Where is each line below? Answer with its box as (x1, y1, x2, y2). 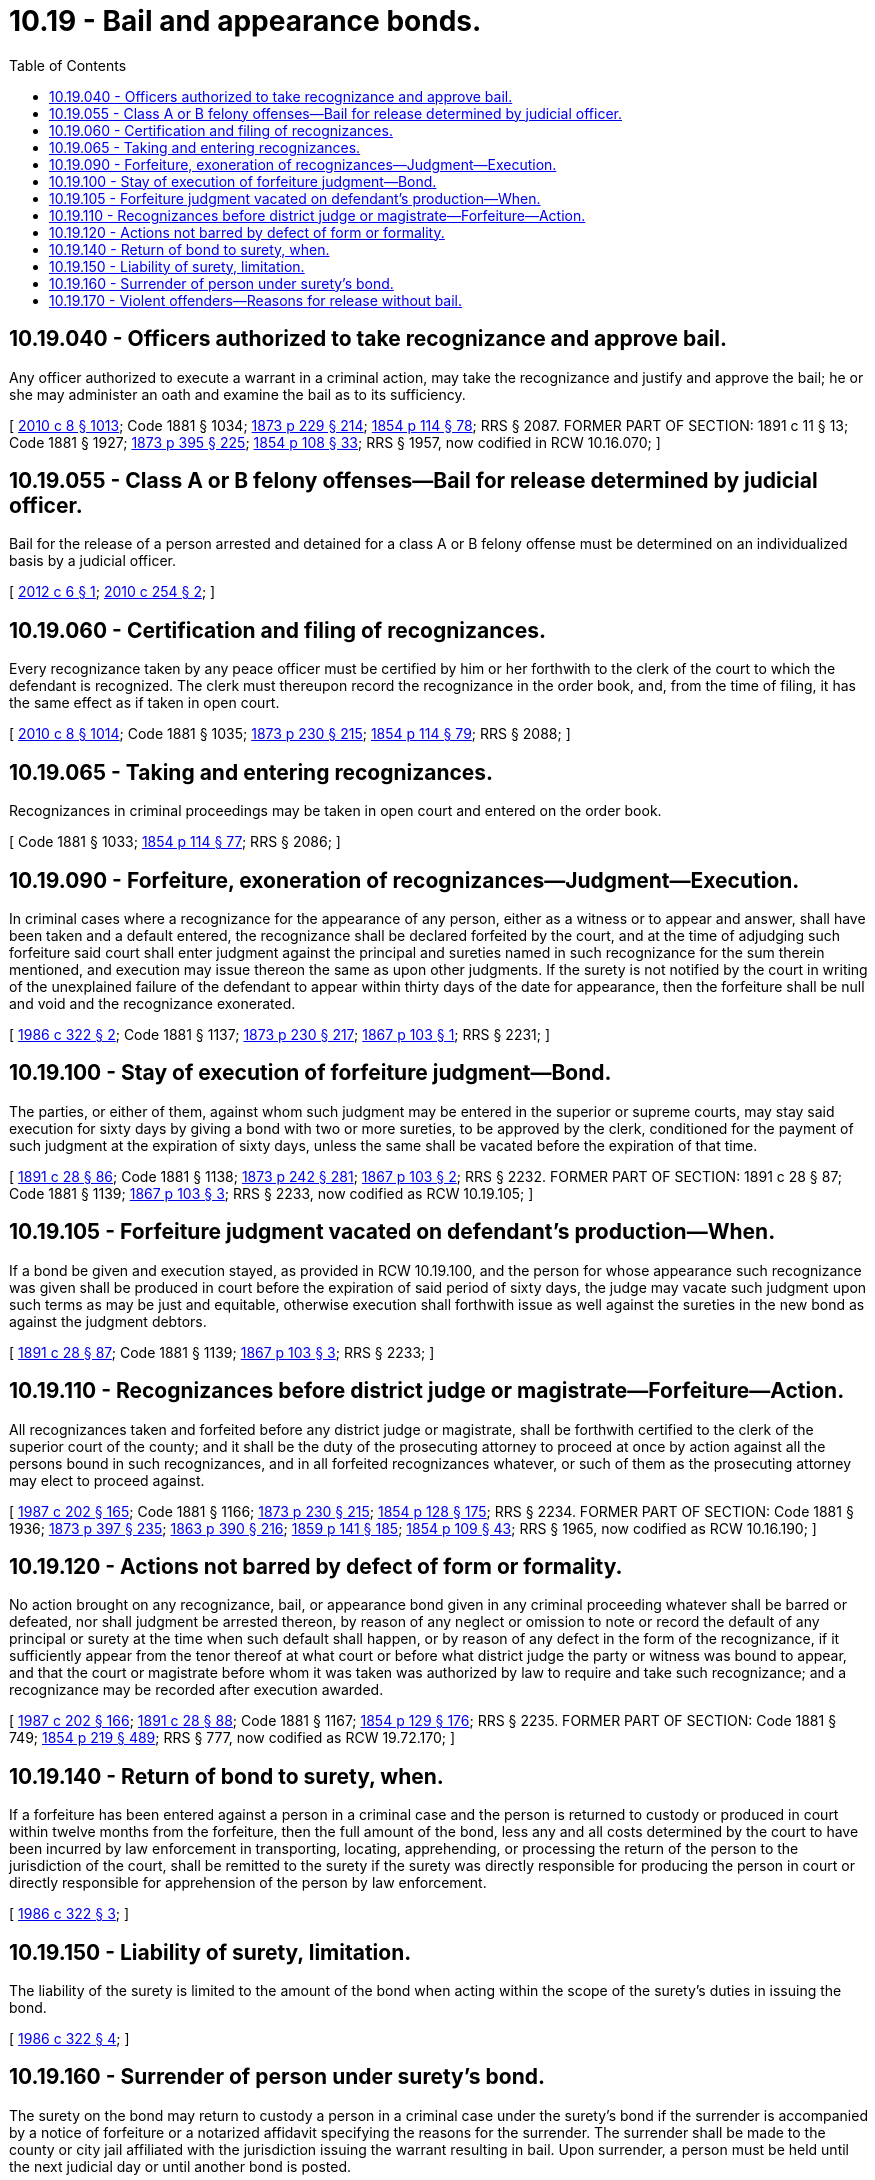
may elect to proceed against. (9, 1471, 205, 1489)
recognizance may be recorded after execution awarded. (9, 1681, 384, 1699)
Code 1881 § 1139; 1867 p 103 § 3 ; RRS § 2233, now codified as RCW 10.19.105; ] (9, 1184, 534, 1202)
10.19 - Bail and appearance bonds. (9, 4, 482, 38)
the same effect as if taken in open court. (9, 694, 280, 712)
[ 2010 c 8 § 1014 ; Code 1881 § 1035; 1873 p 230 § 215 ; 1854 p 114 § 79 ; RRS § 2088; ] (9, 725, 571, 743)
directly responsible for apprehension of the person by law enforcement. (9, 1874, 487, 1892)
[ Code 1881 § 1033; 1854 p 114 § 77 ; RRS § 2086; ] (9, 833, 341, 851)
